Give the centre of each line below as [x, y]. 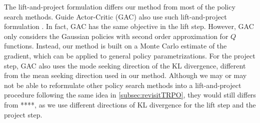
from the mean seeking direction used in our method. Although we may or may [125, 75]
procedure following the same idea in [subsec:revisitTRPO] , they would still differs [130, 95]
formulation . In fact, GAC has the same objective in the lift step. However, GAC [129, 26]
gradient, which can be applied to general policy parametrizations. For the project [130, 55]
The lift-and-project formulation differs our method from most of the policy [120, 6]
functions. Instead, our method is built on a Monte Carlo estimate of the [115, 46]
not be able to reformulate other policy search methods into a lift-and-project [123, 85]
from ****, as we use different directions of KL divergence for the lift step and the [130, 104]
